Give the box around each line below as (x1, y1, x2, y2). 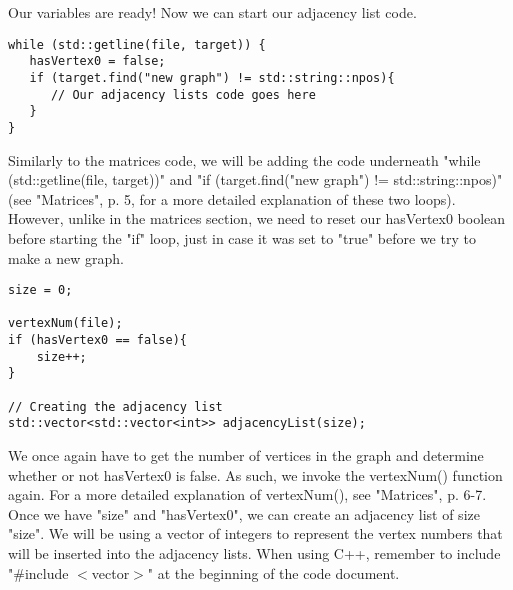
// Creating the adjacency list (8, 399, 223, 414)
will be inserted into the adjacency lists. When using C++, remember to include (8, 542, 501, 563)
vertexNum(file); (8, 316, 123, 331)
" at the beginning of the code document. (147, 562, 400, 583)
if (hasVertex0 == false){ (8, 333, 187, 348)
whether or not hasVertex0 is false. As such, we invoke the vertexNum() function (8, 464, 503, 485)
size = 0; (8, 283, 73, 298)
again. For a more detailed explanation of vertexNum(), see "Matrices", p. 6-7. (8, 484, 487, 505)
